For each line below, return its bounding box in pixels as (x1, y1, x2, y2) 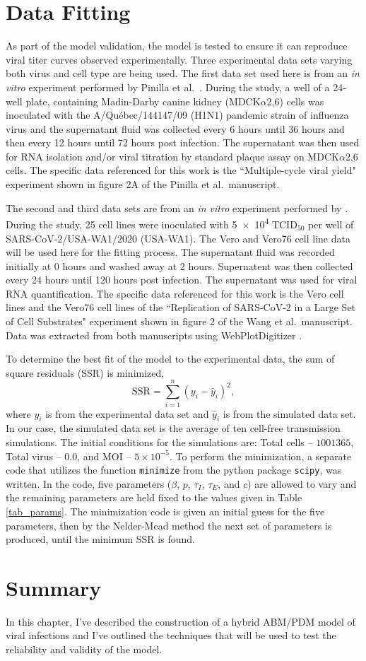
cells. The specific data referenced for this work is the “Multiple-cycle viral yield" (6, 163, 356, 177)
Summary (6, 573, 102, 602)
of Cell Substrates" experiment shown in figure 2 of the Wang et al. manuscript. (6, 314, 353, 329)
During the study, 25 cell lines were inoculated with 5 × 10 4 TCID (6, 215, 297, 231)
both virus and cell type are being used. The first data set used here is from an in (6, 66, 360, 81)
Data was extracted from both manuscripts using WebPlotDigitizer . (6, 327, 302, 342)
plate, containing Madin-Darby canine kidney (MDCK (25, 93, 261, 108)
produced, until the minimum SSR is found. (6, 532, 195, 546)
